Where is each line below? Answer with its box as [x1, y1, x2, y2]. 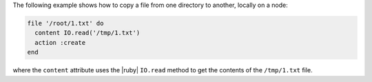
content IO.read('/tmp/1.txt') [34, 29, 141, 37]
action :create [34, 39, 86, 46]
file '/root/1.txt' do [27, 19, 104, 27]
